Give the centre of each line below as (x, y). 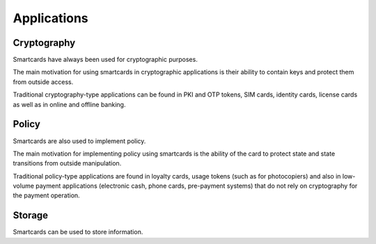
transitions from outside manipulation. (67, 163)
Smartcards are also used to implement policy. (79, 141)
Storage (31, 215)
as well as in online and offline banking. (69, 104)
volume (24, 186)
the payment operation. (46, 195)
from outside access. (43, 82)
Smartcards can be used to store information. (78, 232)
